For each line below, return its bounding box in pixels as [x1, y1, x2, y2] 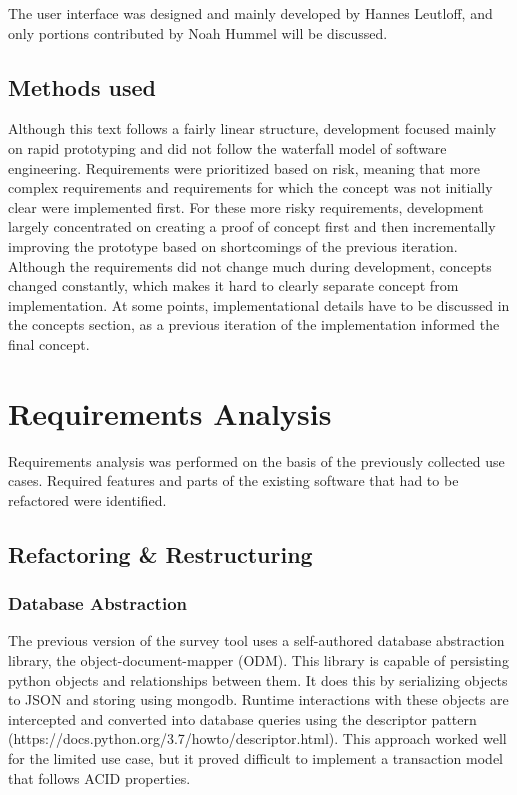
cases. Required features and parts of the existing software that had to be [8, 470, 459, 491]
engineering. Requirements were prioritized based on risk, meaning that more [8, 157, 481, 178]
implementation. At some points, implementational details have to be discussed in [8, 294, 510, 315]
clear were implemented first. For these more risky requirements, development [8, 196, 484, 217]
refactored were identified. [8, 489, 167, 510]
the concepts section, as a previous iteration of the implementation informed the [8, 314, 500, 335]
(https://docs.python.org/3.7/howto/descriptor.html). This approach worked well [8, 728, 507, 749]
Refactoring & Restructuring [8, 538, 313, 569]
